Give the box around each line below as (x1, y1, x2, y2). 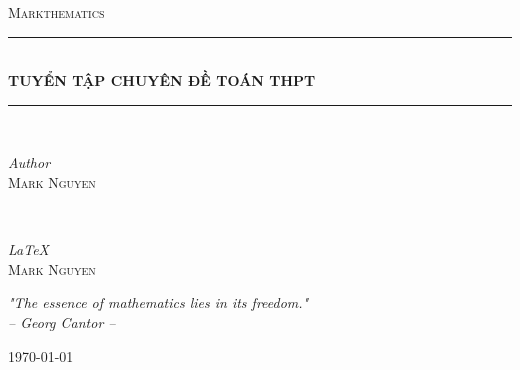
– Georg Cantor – (8, 311, 116, 332)
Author (8, 152, 51, 173)
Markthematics (8, 2, 105, 22)
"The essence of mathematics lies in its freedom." (8, 292, 309, 313)
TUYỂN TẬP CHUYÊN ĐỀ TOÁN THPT (8, 70, 316, 91)
